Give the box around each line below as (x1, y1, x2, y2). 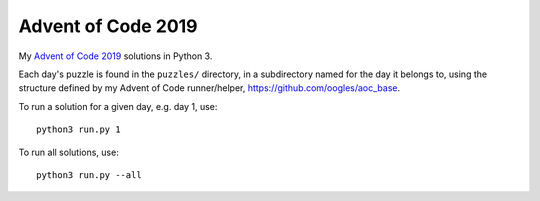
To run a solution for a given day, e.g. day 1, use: (18, 100, 218, 112)
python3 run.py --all (36, 169, 142, 180)
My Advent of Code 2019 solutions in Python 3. (18, 50, 213, 62)
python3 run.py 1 (36, 124, 121, 135)
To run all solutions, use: (18, 146, 119, 158)
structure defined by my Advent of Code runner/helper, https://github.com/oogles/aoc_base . (18, 82, 401, 94)
